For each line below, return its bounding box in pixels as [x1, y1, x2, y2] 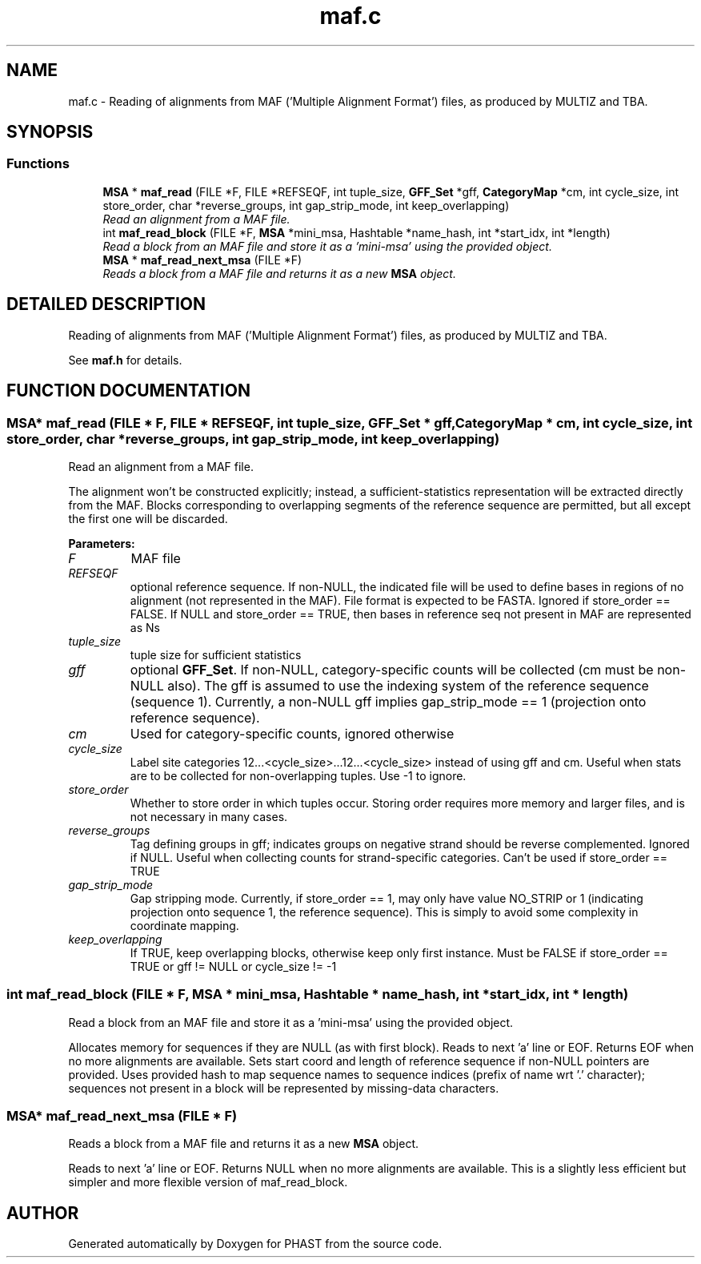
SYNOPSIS [6, 122, 94, 143]
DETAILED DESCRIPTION [6, 294, 206, 315]
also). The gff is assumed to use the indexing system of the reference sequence [167, 677, 649, 694]
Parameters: [68, 536, 135, 550]
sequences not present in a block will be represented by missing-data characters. [68, 1081, 499, 1095]
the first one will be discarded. [68, 511, 228, 525]
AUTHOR [6, 1202, 79, 1223]
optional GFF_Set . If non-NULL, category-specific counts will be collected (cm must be [130, 661, 654, 678]
